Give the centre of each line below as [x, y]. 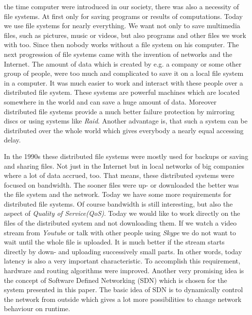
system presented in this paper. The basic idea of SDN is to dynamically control [124, 289]
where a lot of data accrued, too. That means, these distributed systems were [119, 175]
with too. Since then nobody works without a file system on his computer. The [121, 44]
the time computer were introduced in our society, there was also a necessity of [122, 6]
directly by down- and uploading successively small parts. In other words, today [123, 251]
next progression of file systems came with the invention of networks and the [118, 54]
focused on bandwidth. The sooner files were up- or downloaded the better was [122, 184]
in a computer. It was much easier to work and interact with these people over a [124, 82]
